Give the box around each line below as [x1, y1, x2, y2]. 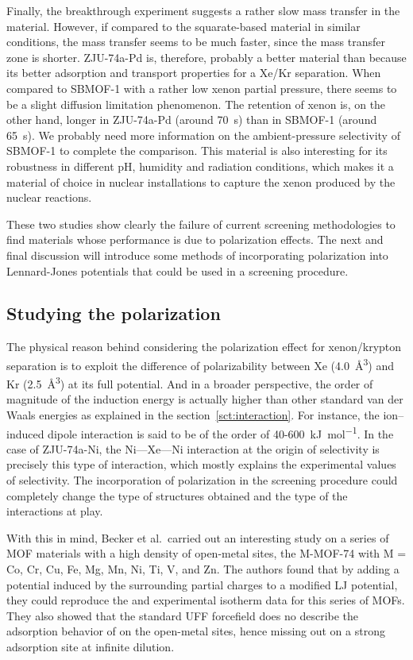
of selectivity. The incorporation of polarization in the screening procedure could [6, 472, 398, 488]
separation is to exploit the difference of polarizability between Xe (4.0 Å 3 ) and [6, 354, 394, 373]
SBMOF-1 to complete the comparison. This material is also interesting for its [6, 142, 388, 159]
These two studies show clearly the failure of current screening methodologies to [6, 215, 396, 232]
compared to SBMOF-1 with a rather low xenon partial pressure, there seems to [6, 79, 397, 96]
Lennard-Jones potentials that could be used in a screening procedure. [6, 262, 349, 279]
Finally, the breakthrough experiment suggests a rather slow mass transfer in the [6, 2, 400, 18]
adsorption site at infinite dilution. [6, 638, 175, 654]
